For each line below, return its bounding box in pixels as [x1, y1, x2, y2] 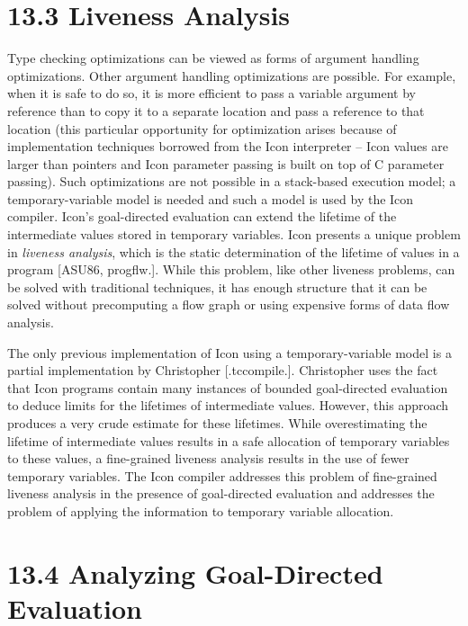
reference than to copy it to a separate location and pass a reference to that [7, 101, 425, 120]
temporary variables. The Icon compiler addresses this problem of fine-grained [7, 466, 437, 485]
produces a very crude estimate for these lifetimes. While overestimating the [7, 414, 427, 432]
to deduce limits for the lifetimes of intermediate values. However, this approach [7, 396, 449, 415]
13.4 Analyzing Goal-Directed [7, 554, 383, 591]
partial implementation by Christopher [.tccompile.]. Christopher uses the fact [7, 361, 438, 380]
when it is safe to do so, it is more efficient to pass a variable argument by [7, 84, 416, 103]
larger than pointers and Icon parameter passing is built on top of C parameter [7, 154, 445, 173]
